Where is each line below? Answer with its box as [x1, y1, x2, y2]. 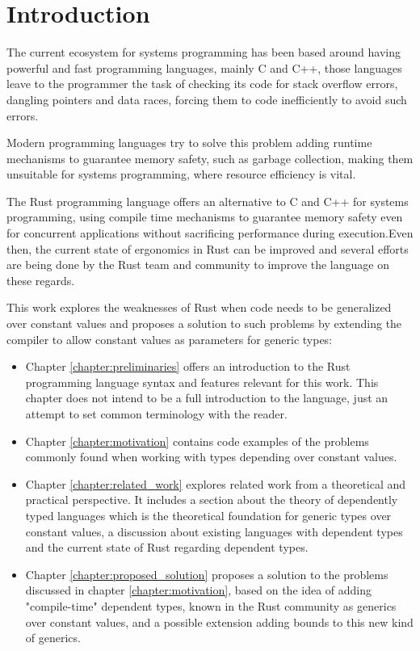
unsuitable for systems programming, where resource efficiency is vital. [6, 166, 356, 183]
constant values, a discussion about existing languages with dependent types [25, 523, 403, 540]
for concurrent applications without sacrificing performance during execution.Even [6, 225, 414, 241]
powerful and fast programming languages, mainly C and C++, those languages [6, 59, 402, 76]
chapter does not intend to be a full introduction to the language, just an [25, 389, 388, 406]
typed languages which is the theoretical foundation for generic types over [25, 506, 392, 523]
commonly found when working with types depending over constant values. [25, 448, 397, 465]
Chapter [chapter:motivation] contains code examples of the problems [25, 432, 369, 449]
